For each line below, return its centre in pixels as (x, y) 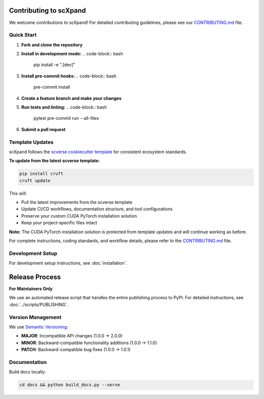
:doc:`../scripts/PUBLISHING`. (39, 304)
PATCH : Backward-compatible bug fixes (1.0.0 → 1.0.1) (76, 350)
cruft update (35, 180)
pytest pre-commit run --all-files (66, 118)
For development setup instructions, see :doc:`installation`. (68, 263)
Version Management (35, 317)
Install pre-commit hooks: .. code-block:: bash (69, 76)
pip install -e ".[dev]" (54, 65)
